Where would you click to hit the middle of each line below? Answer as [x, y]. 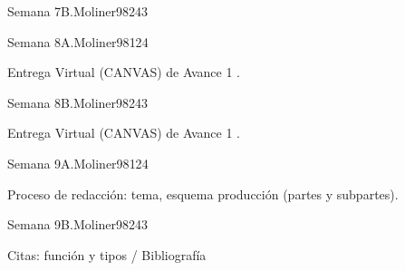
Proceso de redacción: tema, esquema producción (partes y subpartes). [203, 194]
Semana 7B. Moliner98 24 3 [78, 11]
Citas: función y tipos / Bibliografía [107, 254]
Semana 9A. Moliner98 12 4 [78, 163]
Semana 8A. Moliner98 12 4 [78, 41]
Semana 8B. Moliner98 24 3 [78, 102]
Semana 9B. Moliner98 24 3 [78, 224]
